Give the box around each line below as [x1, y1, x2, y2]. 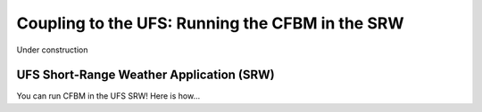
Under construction [16, 44, 88, 55]
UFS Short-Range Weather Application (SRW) [16, 68, 276, 83]
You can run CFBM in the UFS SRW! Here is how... [16, 91, 201, 101]
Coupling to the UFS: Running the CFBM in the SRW [16, 13, 404, 33]
